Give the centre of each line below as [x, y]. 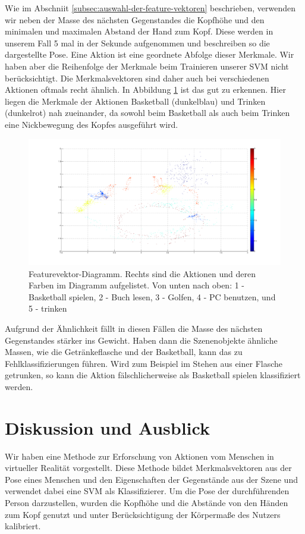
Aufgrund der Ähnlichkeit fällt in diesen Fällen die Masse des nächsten [134, 328]
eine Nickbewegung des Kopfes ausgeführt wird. [92, 124]
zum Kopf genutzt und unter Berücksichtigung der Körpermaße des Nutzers [143, 514]
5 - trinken [48, 308]
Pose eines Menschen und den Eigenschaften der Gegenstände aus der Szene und [151, 479]
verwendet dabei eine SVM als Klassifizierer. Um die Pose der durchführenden [147, 491]
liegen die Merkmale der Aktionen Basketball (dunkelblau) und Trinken [135, 101]
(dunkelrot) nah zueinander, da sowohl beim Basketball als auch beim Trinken [147, 113]
